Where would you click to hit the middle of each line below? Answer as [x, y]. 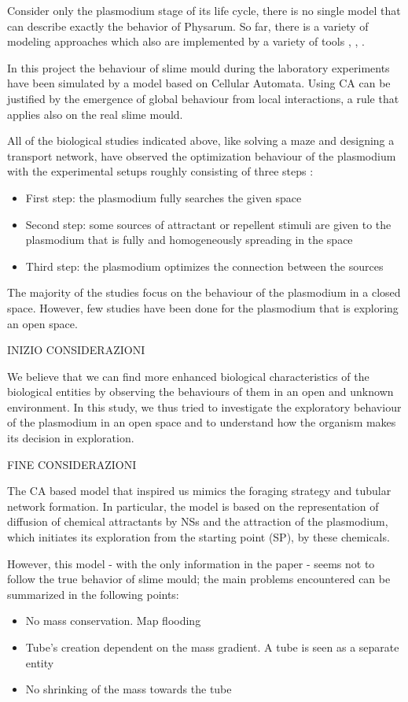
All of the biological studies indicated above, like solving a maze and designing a [201, 140]
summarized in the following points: [93, 594]
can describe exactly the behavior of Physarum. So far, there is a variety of [188, 26]
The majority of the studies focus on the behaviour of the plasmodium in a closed [204, 292]
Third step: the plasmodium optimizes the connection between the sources [204, 266]
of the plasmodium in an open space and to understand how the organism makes [202, 422]
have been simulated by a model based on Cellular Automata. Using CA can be [199, 83]
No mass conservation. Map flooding [113, 621]
